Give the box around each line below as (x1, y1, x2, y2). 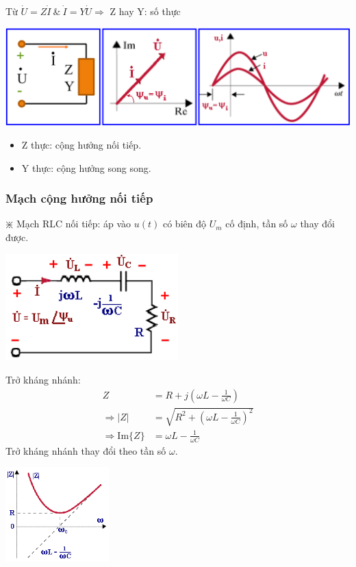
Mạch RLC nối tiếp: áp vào (16, 216, 131, 231)
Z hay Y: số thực (110, 4, 181, 18)
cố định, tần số (225, 216, 288, 231)
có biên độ (162, 216, 206, 231)
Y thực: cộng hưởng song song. (21, 160, 151, 175)
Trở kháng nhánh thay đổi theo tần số (5, 443, 166, 457)
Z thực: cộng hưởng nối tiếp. (21, 137, 142, 151)
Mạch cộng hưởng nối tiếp (5, 190, 153, 207)
